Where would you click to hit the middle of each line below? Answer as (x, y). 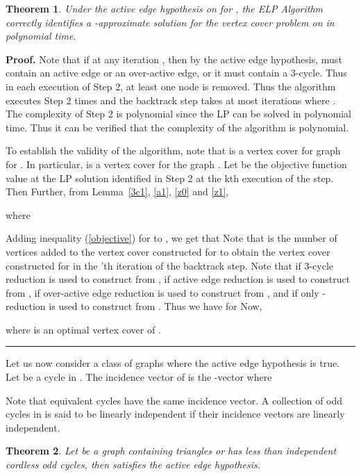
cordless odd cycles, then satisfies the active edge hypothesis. (133, 465)
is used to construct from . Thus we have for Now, (156, 306)
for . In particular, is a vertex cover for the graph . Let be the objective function (176, 164)
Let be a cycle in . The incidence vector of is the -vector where (139, 377)
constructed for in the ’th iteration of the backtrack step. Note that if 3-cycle (170, 265)
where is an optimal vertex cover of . (83, 329)
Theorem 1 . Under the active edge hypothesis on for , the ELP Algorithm (165, 8)
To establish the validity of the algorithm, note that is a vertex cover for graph (173, 150)
